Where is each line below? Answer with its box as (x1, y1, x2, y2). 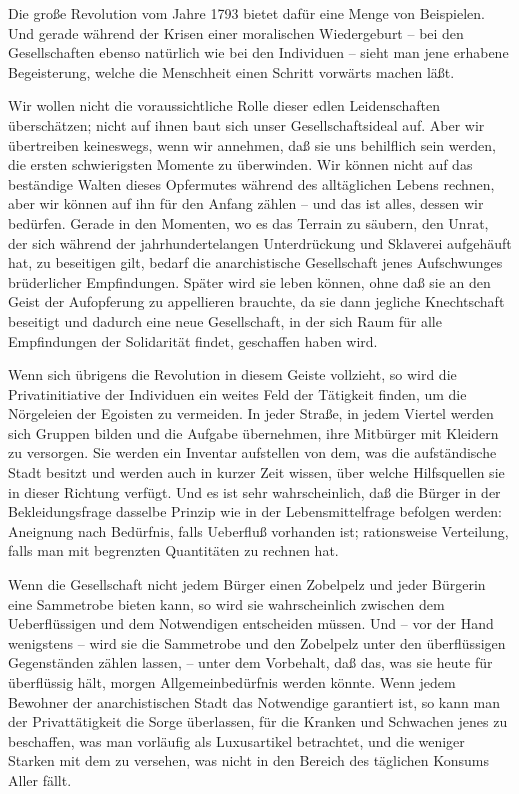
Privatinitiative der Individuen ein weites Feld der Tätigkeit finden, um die (8, 383, 467, 404)
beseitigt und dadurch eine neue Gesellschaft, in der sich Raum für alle (8, 310, 442, 331)
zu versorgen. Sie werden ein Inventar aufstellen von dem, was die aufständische (8, 442, 497, 463)
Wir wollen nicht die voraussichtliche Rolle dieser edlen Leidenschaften (8, 95, 441, 116)
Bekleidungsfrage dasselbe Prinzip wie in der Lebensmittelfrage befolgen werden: (8, 501, 502, 522)
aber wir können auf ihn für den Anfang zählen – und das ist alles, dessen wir (8, 193, 484, 214)
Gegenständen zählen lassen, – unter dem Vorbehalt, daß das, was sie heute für (8, 652, 493, 673)
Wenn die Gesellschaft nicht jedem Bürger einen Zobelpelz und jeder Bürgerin (8, 574, 486, 595)
